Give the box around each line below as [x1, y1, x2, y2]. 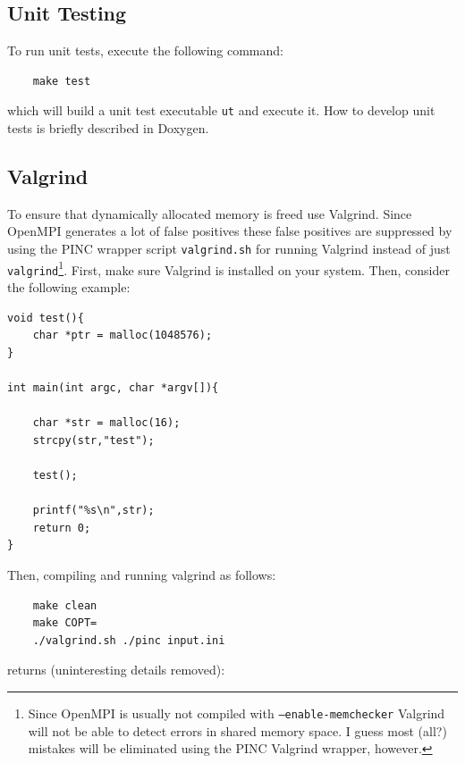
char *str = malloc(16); [32, 416, 181, 430]
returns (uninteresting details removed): [7, 660, 225, 679]
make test [32, 74, 91, 88]
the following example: [7, 278, 131, 296]
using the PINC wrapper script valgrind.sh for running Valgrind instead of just [7, 239, 451, 258]
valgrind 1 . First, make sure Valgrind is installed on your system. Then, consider [7, 257, 450, 279]
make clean [32, 599, 97, 612]
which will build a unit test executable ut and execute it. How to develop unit [7, 101, 435, 120]
